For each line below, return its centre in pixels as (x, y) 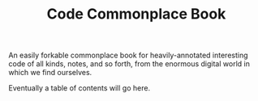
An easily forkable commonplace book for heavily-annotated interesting (129, 55)
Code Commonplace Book (136, 14)
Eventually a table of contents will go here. (80, 88)
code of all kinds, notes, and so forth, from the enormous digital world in (129, 64)
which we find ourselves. (50, 73)
